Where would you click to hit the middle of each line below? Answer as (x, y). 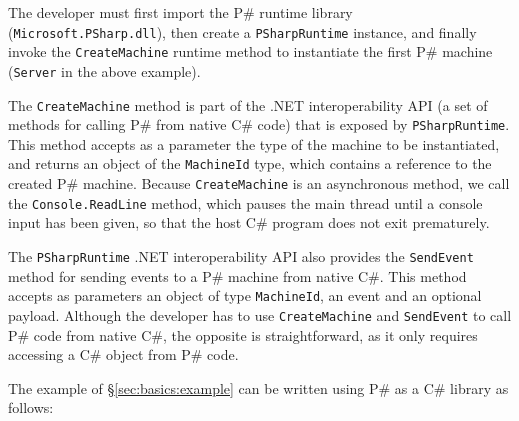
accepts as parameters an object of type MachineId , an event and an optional (245, 295)
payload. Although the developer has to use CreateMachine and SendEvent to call (260, 314)
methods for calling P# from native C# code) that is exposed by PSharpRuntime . (259, 124)
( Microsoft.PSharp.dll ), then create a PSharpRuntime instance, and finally (242, 31)
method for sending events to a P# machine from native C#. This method (237, 275)
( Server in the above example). (104, 70)
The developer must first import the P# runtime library (180, 12)
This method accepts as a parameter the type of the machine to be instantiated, (254, 143)
